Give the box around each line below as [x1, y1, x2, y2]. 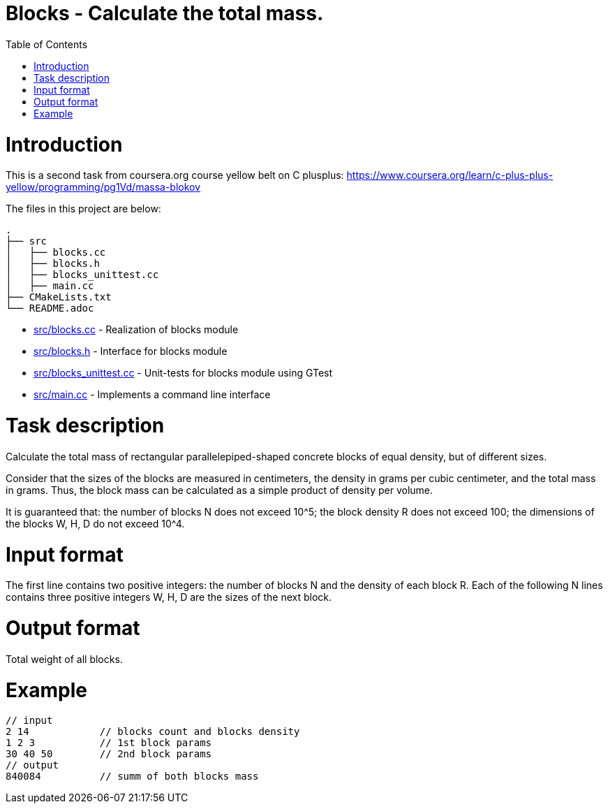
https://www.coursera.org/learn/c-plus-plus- [346, 169, 554, 182]
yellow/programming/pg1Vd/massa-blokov [6, 181, 201, 194]
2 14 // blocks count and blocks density [6, 726, 300, 738]
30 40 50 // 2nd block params [6, 748, 212, 760]
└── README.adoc [6, 303, 94, 314]
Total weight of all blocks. [6, 653, 123, 665]
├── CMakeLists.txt [6, 291, 112, 303]
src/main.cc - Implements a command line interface [34, 388, 271, 401]
